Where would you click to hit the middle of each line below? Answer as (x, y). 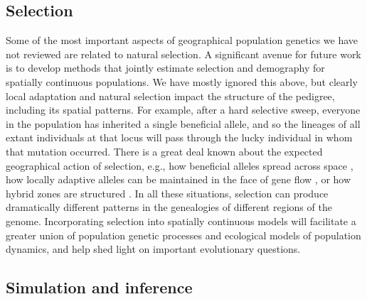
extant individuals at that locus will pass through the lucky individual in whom (179, 137)
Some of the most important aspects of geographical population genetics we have (182, 40)
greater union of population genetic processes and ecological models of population (183, 235)
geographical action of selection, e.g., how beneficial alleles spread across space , (180, 165)
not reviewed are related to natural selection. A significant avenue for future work (183, 54)
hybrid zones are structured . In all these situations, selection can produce (167, 193)
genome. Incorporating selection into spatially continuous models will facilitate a (181, 221)
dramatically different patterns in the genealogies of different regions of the (169, 207)
